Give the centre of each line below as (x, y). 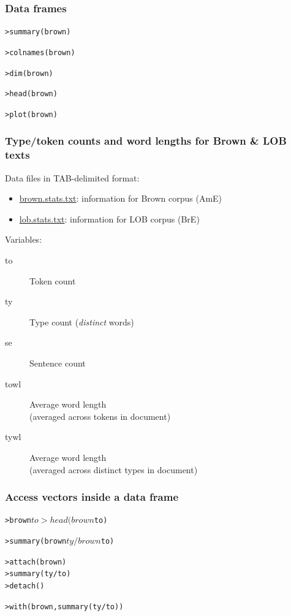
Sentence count (58, 363)
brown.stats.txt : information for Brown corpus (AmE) (121, 198)
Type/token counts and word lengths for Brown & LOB (146, 141)
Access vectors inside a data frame (92, 497)
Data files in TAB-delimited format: (72, 177)
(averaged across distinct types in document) (114, 469)
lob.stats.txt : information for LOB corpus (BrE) (109, 219)
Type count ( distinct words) (82, 321)
